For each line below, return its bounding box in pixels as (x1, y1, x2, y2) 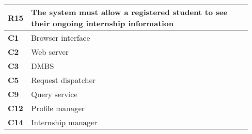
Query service (31, 88, 78, 100)
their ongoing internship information (31, 17, 174, 29)
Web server (31, 46, 69, 57)
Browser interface (31, 32, 90, 43)
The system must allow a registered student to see (31, 6, 228, 17)
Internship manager (31, 117, 97, 128)
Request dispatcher (31, 74, 96, 85)
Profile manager (31, 102, 85, 114)
